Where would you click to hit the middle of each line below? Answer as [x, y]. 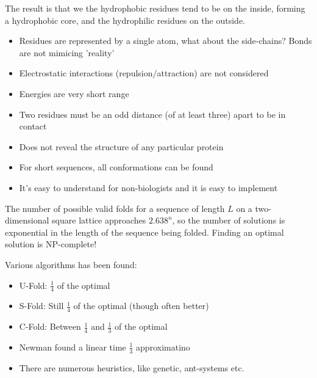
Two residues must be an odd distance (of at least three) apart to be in [152, 114]
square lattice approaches [99, 220]
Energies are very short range [74, 93]
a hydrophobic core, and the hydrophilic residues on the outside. [125, 20]
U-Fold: [33, 285]
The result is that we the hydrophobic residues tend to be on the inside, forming [155, 8]
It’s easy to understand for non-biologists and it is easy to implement [148, 187]
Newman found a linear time [73, 347]
